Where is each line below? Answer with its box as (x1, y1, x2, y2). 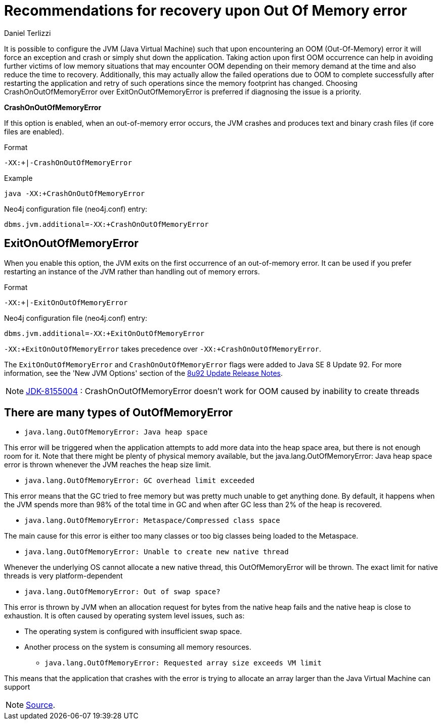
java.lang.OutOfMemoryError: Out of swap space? (24, 588, 220, 596)
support (4, 683, 30, 692)
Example (4, 173, 33, 182)
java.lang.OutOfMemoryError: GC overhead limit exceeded (24, 476, 255, 485)
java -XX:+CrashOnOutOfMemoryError (4, 189, 145, 198)
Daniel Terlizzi (4, 28, 51, 37)
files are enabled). (4, 127, 64, 136)
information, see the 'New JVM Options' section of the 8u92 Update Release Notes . (4, 368, 283, 377)
